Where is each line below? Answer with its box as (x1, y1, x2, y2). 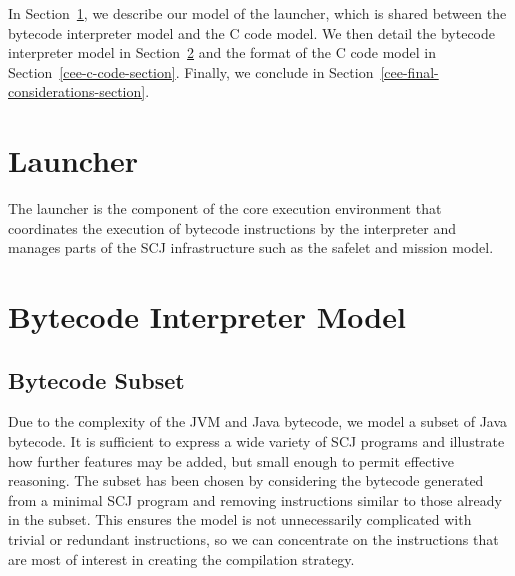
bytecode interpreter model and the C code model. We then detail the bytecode (8, 22, 495, 43)
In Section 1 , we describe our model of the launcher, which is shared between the (8, 3, 507, 23)
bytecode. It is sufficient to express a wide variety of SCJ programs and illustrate (8, 431, 505, 452)
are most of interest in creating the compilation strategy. (8, 548, 355, 569)
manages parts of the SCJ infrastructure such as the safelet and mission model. (8, 237, 494, 258)
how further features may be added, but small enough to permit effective (8, 450, 454, 471)
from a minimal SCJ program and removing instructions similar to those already (8, 489, 502, 510)
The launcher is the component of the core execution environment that (8, 198, 442, 219)
